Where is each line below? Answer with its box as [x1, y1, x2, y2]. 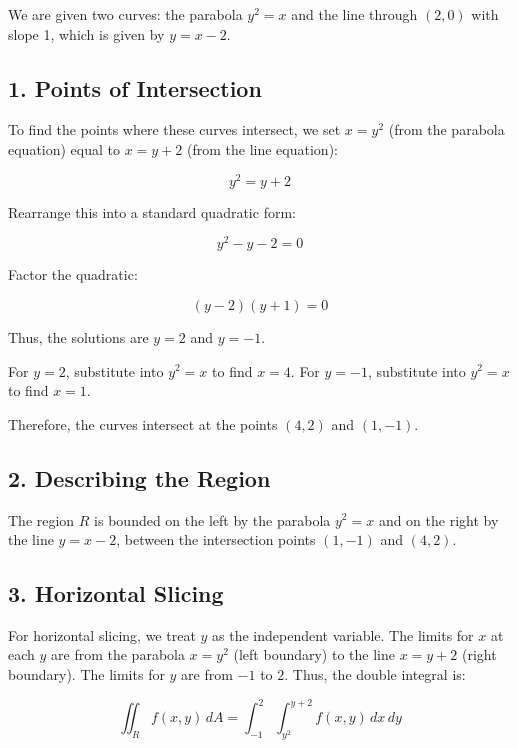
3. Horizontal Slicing [8, 578, 224, 609]
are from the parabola [51, 644, 185, 665]
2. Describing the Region [8, 462, 271, 493]
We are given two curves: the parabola [8, 4, 243, 24]
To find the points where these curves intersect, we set [8, 119, 341, 140]
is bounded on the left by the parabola [94, 509, 331, 530]
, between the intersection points [116, 529, 316, 550]
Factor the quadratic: [8, 264, 138, 285]
